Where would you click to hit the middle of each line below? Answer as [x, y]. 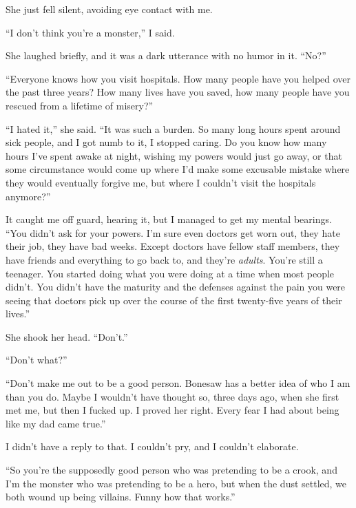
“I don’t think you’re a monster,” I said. [90, 32]
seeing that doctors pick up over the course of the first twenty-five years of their [174, 300]
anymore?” [28, 196]
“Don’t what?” [36, 360]
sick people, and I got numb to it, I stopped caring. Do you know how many [166, 142]
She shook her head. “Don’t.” [67, 336]
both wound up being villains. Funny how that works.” [121, 497]
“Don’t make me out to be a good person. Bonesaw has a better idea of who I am [178, 383]
